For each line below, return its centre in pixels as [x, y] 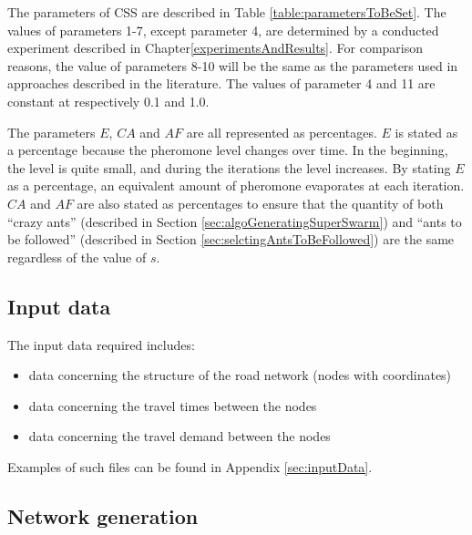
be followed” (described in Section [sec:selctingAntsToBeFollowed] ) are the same [231, 239]
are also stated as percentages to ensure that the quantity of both [260, 203]
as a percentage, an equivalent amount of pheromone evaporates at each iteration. [236, 185]
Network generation [103, 515]
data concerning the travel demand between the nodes [180, 436]
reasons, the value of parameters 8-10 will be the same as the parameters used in [233, 65]
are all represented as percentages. [282, 132]
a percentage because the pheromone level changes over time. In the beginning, [228, 150]
